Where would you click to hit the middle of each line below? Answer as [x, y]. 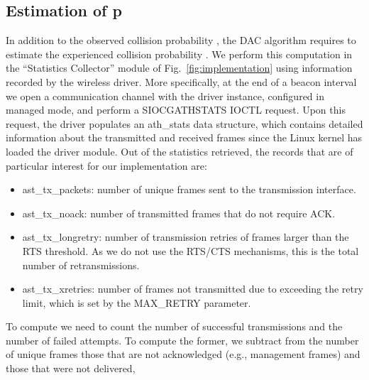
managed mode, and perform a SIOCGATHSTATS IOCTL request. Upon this [176, 110]
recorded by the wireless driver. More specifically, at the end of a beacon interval [181, 81]
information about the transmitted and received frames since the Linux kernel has [184, 137]
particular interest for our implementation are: [106, 165]
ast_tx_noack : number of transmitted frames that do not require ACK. [179, 213]
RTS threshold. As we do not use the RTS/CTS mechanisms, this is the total [191, 250]
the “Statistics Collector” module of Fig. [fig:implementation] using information [179, 68]
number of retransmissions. [81, 265]
